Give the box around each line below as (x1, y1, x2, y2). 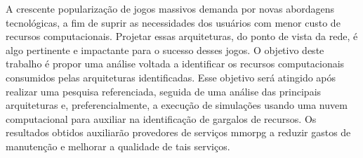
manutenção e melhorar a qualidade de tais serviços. (6, 138, 230, 153)
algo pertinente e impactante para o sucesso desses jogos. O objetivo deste (6, 42, 324, 57)
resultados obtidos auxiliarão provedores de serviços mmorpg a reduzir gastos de (6, 125, 351, 140)
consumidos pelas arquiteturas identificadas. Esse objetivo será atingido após (6, 70, 336, 84)
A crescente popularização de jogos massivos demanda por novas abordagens (6, 1, 335, 15)
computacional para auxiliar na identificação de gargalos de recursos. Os (6, 111, 317, 126)
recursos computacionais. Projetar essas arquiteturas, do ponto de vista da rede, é (6, 29, 358, 44)
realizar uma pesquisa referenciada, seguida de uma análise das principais (6, 84, 322, 98)
